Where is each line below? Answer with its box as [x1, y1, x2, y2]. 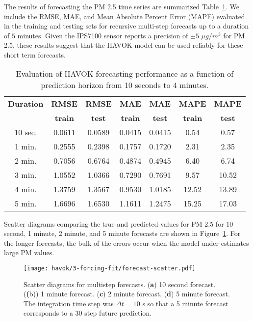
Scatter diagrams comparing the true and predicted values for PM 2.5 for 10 [4, 218, 233, 229]
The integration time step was [24, 298, 114, 308]
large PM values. [4, 247, 54, 258]
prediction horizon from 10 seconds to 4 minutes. [41, 79, 209, 90]
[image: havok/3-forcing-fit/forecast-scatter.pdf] [24, 264, 196, 272]
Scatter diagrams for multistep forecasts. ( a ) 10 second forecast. [24, 279, 216, 289]
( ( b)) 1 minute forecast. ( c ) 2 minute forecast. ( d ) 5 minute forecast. [24, 289, 230, 299]
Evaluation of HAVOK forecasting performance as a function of [16, 67, 234, 79]
